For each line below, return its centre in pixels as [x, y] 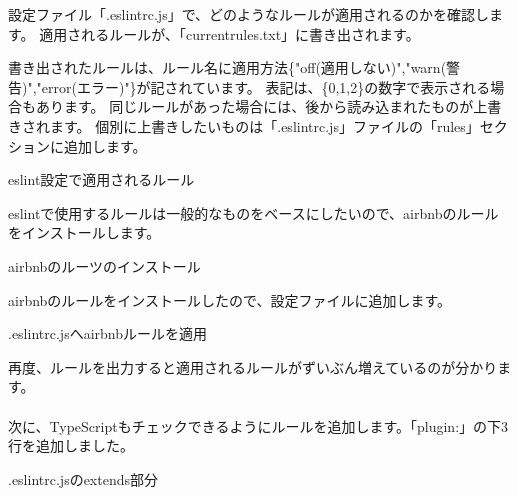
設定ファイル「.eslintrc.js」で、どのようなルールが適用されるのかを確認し [249, 14]
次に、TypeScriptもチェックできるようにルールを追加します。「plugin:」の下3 [258, 425]
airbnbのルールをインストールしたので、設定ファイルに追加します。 [230, 299]
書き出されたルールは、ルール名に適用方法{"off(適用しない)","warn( [227, 67]
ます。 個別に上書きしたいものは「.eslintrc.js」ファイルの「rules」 [264, 125]
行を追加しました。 [71, 445]
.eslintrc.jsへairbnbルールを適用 [107, 333]
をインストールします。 [84, 232]
